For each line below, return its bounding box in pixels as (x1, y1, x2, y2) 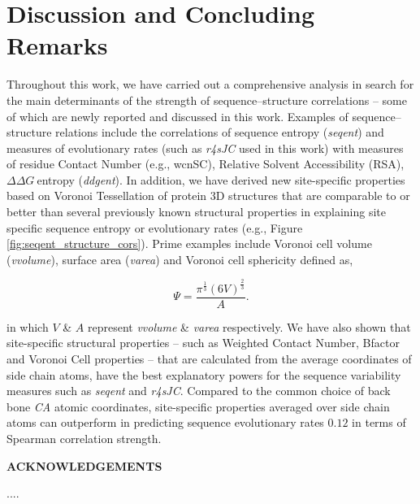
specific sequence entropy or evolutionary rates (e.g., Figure (6, 219, 303, 236)
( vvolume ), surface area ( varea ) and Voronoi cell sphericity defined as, (6, 250, 353, 267)
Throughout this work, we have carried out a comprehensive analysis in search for (6, 76, 414, 93)
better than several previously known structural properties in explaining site (6, 203, 386, 220)
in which (6, 318, 49, 335)
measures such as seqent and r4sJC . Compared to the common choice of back (6, 382, 391, 399)
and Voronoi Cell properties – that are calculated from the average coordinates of (6, 350, 412, 367)
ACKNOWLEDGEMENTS (6, 457, 162, 474)
